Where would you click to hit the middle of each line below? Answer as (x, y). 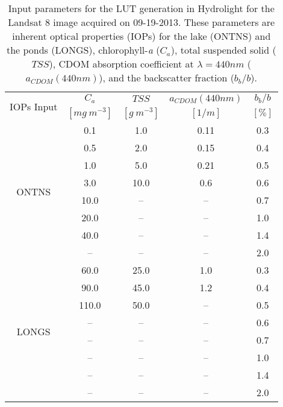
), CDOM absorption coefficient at (121, 64)
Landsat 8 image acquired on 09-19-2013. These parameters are (141, 22)
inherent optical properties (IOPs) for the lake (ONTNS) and (141, 36)
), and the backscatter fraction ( (166, 77)
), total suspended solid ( (223, 50)
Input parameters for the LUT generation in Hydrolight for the (141, 8)
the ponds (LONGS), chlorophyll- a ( (83, 50)
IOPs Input (34, 106)
